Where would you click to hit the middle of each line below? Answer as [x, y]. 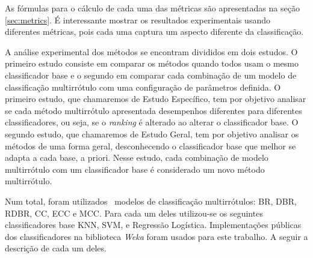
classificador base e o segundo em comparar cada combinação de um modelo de [151, 75]
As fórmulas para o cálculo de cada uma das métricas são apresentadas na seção [152, 8]
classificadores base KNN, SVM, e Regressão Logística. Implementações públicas [153, 225]
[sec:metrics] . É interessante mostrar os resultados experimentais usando [138, 19]
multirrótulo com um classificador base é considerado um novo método [135, 169]
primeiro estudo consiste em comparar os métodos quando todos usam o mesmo [152, 63]
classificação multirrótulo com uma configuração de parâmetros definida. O [143, 87]
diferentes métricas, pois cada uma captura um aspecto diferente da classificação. [154, 31]
